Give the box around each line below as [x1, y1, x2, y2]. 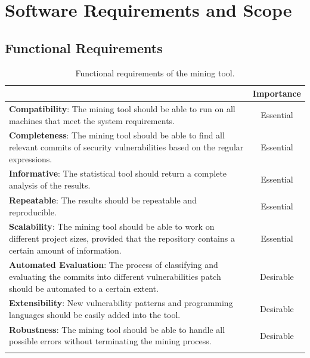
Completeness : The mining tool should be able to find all [9, 129, 225, 141]
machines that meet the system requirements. [9, 114, 175, 126]
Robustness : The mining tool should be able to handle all [9, 323, 225, 335]
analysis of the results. [9, 179, 91, 192]
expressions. [9, 152, 52, 165]
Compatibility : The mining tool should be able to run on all [9, 103, 235, 115]
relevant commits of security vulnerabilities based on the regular [9, 141, 244, 153]
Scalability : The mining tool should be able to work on [9, 220, 215, 233]
